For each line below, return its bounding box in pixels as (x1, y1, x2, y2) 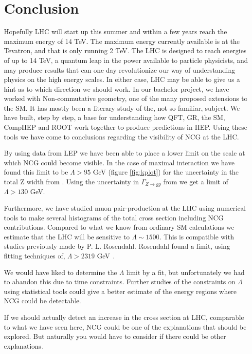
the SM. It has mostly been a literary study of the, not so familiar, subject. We (4, 102, 240, 113)
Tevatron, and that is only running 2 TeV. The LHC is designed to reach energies (4, 45, 247, 56)
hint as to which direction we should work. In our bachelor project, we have (4, 83, 229, 94)
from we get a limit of (163, 177, 228, 187)
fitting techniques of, (4, 251, 65, 261)
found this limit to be (4, 167, 68, 177)
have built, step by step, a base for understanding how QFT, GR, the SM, (4, 112, 225, 122)
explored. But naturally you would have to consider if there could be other (4, 331, 226, 341)
